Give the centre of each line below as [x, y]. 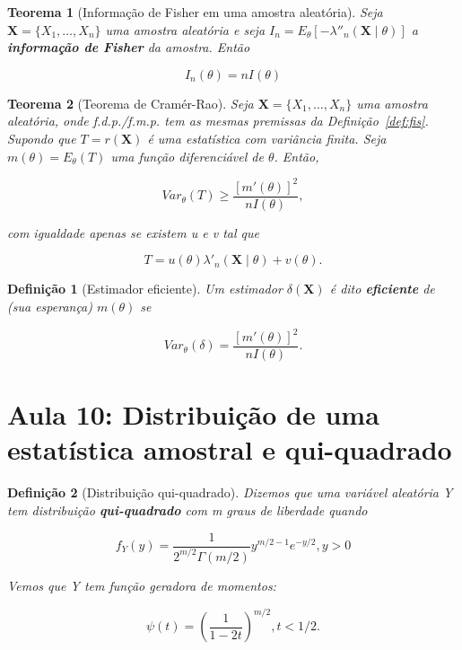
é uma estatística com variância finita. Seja [267, 138]
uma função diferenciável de [187, 156]
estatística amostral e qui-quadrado [230, 449]
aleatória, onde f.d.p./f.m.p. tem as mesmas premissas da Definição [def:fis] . [218, 121]
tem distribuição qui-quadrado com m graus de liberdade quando [187, 509]
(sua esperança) [50, 306]
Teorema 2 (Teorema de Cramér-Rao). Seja [131, 103]
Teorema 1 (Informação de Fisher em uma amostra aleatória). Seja [195, 12]
